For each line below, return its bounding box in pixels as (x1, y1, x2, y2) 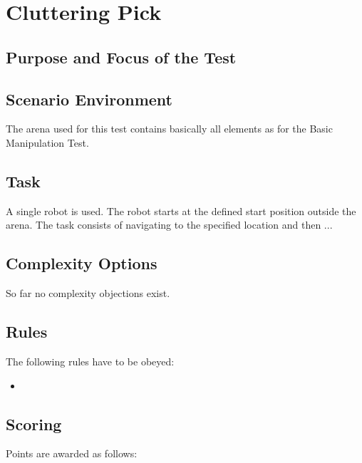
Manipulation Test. (6, 135, 89, 150)
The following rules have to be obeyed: (6, 353, 175, 368)
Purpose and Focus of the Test (6, 46, 237, 68)
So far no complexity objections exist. (6, 286, 170, 301)
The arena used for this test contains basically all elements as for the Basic (6, 121, 333, 136)
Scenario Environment (6, 88, 172, 110)
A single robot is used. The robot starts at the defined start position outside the (6, 203, 356, 218)
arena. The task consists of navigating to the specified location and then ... (6, 217, 333, 232)
